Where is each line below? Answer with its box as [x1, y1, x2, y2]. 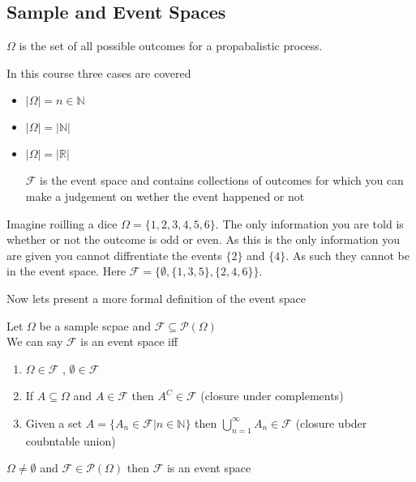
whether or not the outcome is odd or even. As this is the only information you [6, 231, 401, 248]
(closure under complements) [200, 387, 344, 404]
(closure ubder [295, 414, 367, 431]
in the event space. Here [6, 262, 127, 279]
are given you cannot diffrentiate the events [6, 246, 222, 263]
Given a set [25, 414, 83, 431]
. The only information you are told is [215, 215, 404, 232]
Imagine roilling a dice [6, 215, 118, 232]
